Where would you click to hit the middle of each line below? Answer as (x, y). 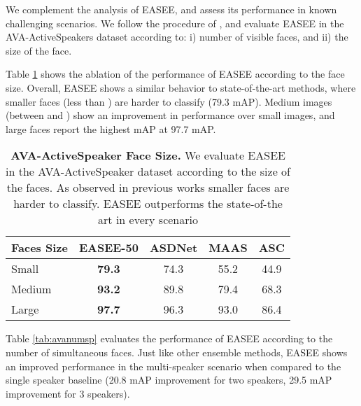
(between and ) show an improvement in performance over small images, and (170, 115)
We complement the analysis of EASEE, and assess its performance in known (171, 9)
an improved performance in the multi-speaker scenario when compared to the (174, 366)
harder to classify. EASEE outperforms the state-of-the (148, 204)
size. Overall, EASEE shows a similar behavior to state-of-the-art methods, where (181, 87)
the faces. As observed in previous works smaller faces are (148, 188)
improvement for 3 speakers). (68, 393)
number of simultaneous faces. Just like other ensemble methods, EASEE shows (177, 352)
